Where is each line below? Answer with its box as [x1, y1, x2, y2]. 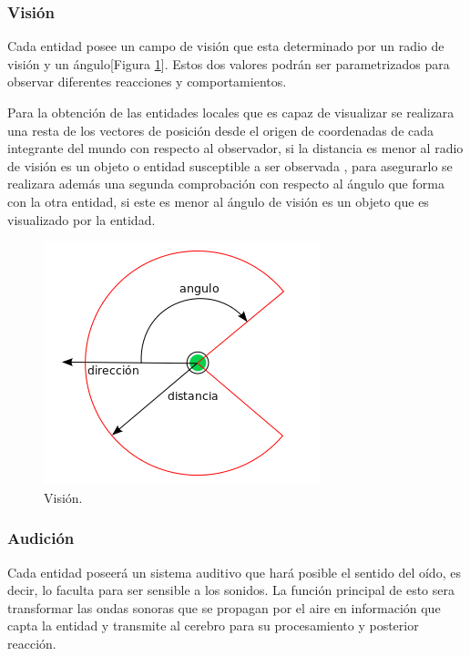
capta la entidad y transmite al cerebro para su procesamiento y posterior [7, 616, 419, 635]
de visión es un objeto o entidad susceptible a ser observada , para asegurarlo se [7, 156, 453, 175]
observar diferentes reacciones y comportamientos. [7, 72, 287, 91]
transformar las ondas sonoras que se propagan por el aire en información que [7, 598, 441, 617]
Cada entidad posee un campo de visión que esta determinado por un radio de [7, 36, 444, 56]
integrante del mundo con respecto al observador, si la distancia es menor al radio [7, 138, 464, 158]
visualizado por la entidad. [7, 210, 156, 229]
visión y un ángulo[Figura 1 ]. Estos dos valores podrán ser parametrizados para [7, 54, 450, 73]
